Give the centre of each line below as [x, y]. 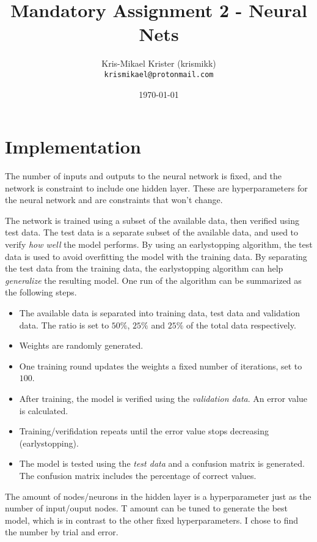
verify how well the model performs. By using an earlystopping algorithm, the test [159, 244]
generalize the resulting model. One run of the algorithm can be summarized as [153, 280]
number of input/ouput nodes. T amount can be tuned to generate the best [147, 508]
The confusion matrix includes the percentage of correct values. [138, 475]
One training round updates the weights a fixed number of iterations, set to [161, 366]
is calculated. [44, 410]
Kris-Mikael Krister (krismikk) [159, 63]
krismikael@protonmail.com [159, 74]
